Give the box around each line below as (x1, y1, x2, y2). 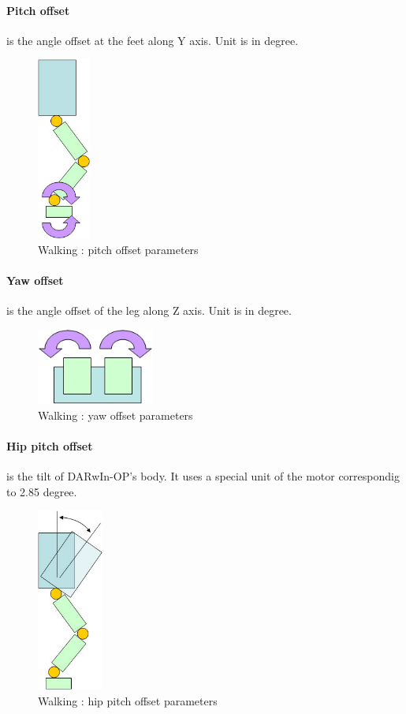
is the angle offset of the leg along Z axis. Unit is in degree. (6, 302, 292, 319)
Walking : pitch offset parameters (38, 241, 199, 257)
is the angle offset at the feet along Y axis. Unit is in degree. (6, 32, 299, 48)
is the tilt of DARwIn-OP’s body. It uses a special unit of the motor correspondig (6, 468, 400, 484)
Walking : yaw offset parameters (38, 406, 193, 423)
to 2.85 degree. (6, 483, 77, 499)
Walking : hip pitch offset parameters (38, 692, 218, 708)
